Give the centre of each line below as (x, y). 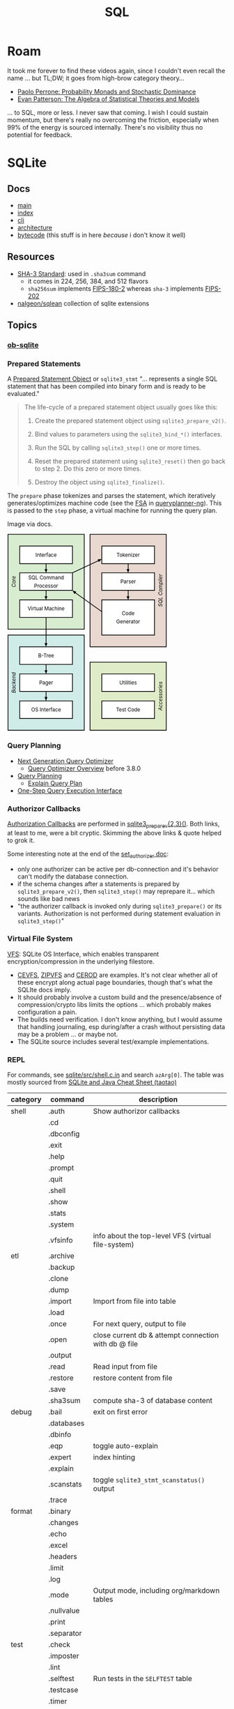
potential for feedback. (40, 135)
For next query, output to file (140, 1324)
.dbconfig (64, 1134)
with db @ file (115, 1344)
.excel (58, 1545)
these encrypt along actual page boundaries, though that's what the (115, 982)
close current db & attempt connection (156, 1335)
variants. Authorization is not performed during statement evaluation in (119, 913)
